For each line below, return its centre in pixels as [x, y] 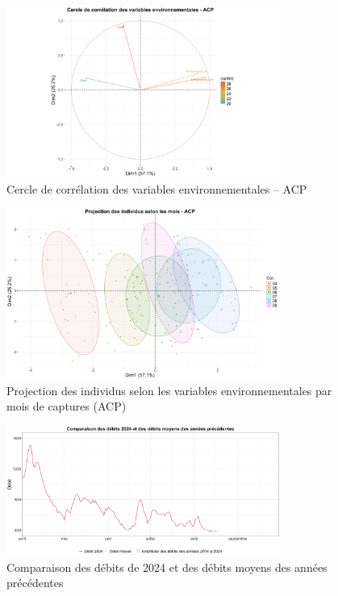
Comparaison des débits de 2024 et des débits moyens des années [167, 567]
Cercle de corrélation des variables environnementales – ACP [157, 188]
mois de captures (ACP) [67, 406]
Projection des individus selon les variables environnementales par [169, 390]
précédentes [35, 583]
